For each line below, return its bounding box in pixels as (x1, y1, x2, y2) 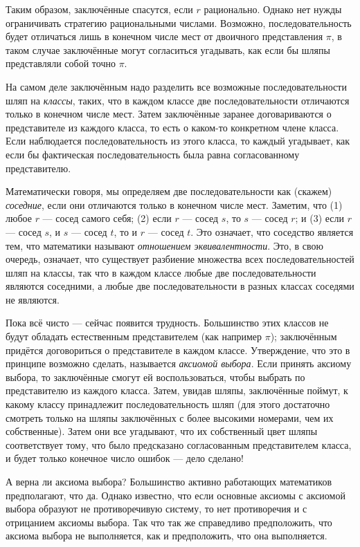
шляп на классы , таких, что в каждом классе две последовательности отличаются (6, 93, 350, 107)
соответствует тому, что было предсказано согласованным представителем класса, (6, 437, 352, 452)
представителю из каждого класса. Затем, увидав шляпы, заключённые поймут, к (6, 383, 348, 398)
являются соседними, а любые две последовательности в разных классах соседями (6, 279, 354, 293)
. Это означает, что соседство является (190, 224, 354, 239)
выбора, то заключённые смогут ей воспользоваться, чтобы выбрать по (6, 369, 305, 384)
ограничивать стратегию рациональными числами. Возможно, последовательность (6, 15, 352, 30)
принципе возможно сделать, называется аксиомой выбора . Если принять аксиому (6, 356, 352, 371)
